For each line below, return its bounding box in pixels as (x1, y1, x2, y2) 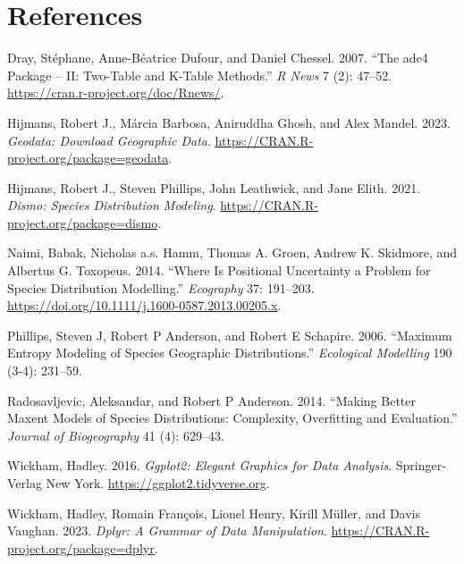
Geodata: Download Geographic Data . (7, 130, 211, 149)
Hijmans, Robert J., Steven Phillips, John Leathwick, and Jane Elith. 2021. (7, 178, 421, 197)
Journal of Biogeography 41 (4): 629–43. (7, 425, 224, 444)
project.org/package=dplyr (7, 538, 155, 557)
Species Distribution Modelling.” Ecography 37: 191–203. (7, 278, 315, 297)
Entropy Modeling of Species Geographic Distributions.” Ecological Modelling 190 (7, 343, 452, 362)
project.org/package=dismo (7, 213, 158, 231)
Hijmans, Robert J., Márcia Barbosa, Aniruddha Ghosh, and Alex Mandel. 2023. (7, 113, 451, 131)
